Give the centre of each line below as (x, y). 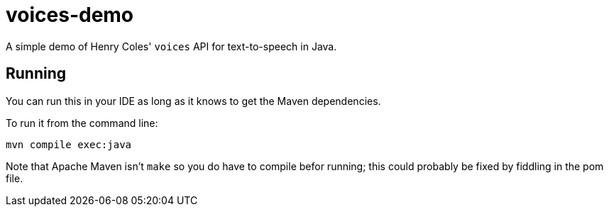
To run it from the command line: (82, 123)
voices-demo (70, 15)
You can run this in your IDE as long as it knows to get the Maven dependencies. (193, 101)
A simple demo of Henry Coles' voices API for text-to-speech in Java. (171, 46)
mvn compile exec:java (69, 144)
